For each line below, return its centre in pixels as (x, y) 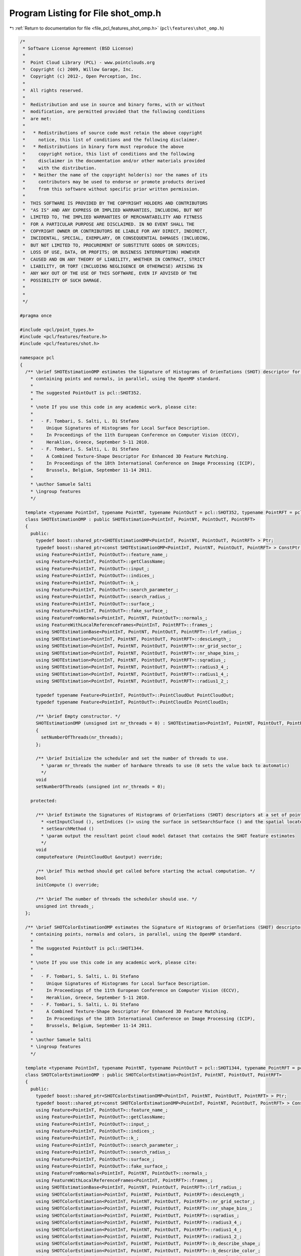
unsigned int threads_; (65, 906)
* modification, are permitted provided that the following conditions (114, 112)
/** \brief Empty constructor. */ (78, 716)
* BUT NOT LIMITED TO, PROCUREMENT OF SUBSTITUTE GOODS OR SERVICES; (111, 245)
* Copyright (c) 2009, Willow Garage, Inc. (78, 70)
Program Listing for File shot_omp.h (85, 13)
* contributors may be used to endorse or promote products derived (114, 182)
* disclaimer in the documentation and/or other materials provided (114, 161)
